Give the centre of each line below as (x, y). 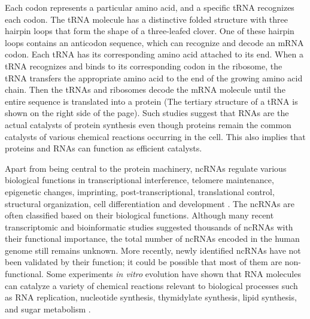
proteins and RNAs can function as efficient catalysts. (104, 148)
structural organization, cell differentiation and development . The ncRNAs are (150, 203)
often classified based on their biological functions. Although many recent (139, 215)
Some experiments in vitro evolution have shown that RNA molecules (174, 274)
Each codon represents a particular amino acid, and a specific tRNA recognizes (150, 7)
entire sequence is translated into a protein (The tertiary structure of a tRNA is (151, 101)
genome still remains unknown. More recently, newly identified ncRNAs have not (153, 250)
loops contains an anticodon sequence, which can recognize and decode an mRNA (154, 42)
